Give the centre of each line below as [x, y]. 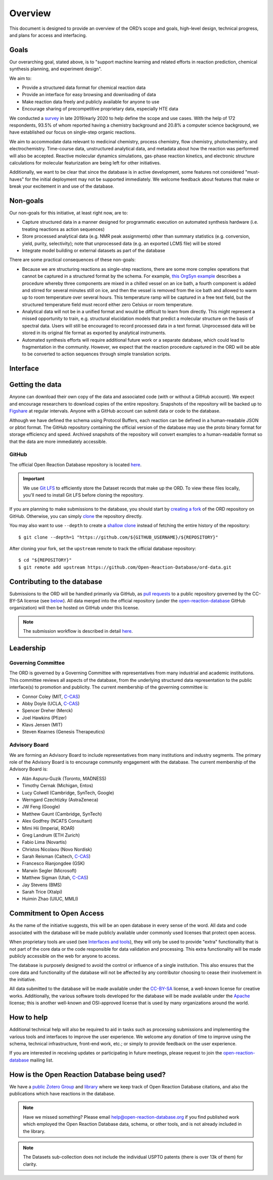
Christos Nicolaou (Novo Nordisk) [57, 849]
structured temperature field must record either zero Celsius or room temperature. [107, 304]
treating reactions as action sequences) [63, 229]
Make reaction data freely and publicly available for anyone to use [90, 102]
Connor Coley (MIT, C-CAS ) [51, 697]
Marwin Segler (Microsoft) [49, 870]
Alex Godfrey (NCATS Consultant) [57, 821]
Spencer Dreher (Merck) [48, 711]
